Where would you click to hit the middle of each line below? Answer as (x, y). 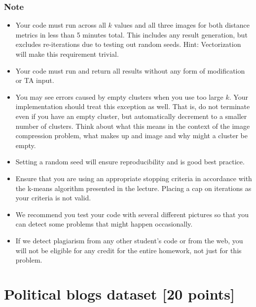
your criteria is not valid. (53, 198)
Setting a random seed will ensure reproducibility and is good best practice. (130, 162)
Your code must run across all (61, 25)
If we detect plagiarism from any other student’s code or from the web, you (129, 240)
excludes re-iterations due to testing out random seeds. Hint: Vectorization (128, 44)
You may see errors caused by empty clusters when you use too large (119, 96)
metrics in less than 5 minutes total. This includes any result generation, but (131, 34)
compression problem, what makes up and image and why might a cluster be (131, 135)
